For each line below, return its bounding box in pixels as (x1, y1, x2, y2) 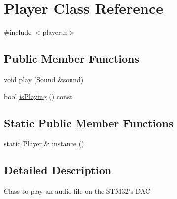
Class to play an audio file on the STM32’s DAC (4, 186, 151, 196)
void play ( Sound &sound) (4, 74, 84, 84)
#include (4, 27, 32, 37)
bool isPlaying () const (4, 91, 72, 101)
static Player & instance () (4, 138, 84, 149)
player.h (42, 27, 67, 37)
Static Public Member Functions (4, 115, 174, 130)
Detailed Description (4, 162, 112, 178)
